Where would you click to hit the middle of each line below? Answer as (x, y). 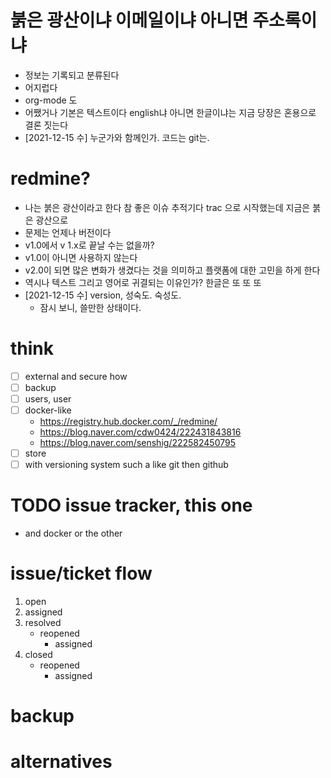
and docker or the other (73, 533)
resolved (43, 623)
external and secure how (76, 376)
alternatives (61, 762)
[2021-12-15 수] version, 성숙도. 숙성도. (103, 295)
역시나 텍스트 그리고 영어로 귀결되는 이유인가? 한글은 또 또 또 (143, 282)
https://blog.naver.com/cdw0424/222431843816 (140, 432)
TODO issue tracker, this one (131, 505)
